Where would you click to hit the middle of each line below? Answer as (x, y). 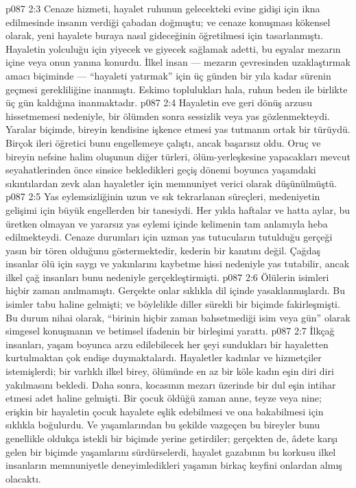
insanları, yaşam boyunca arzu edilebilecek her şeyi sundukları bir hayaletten (167, 344)
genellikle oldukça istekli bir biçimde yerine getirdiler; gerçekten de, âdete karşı (172, 438)
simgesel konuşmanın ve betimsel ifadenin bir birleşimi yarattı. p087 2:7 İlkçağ (170, 331)
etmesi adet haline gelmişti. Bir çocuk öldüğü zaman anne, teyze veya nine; (164, 398)
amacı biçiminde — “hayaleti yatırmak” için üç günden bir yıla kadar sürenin (168, 75)
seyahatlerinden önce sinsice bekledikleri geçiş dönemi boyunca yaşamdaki (161, 170)
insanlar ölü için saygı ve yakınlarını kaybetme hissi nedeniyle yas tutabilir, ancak (178, 264)
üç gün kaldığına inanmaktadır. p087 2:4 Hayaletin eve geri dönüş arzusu (159, 102)
